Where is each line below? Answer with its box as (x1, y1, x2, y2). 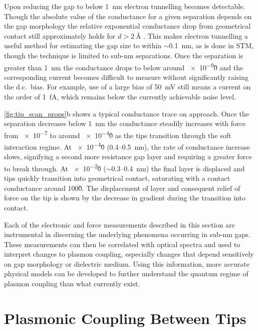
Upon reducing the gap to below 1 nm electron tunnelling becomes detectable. (4, 1, 245, 11)
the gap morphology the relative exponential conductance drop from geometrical (4, 21, 251, 31)
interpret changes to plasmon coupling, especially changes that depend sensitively (4, 249, 254, 259)
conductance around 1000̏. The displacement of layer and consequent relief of (4, 182, 240, 193)
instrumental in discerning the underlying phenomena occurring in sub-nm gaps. (4, 229, 250, 240)
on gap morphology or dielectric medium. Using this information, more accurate (4, 258, 250, 269)
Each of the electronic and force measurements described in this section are (4, 219, 235, 230)
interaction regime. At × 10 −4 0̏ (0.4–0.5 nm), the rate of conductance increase (4, 140, 250, 152)
